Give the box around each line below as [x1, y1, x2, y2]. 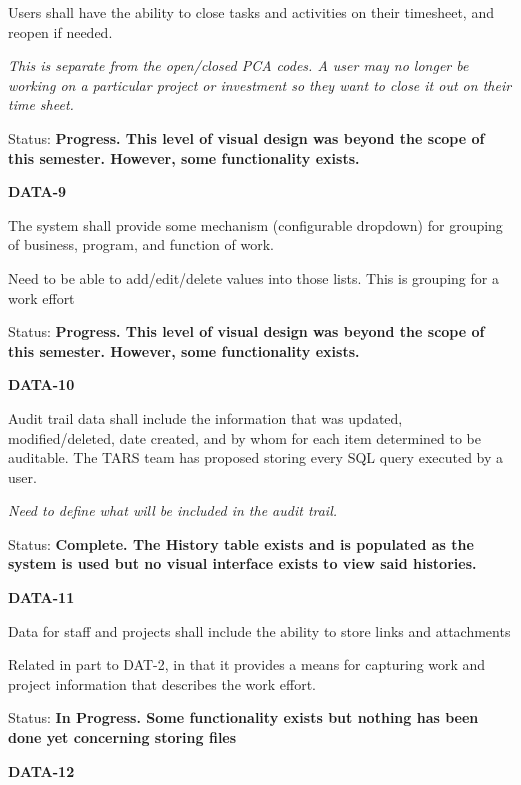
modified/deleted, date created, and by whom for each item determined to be [8, 427, 481, 448]
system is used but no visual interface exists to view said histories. [8, 553, 477, 574]
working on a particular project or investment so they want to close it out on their [8, 74, 512, 95]
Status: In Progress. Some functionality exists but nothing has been [8, 707, 479, 728]
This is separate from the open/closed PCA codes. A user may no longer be [8, 55, 469, 76]
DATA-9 [8, 181, 67, 202]
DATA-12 [8, 760, 75, 781]
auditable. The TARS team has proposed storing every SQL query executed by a [8, 447, 504, 468]
